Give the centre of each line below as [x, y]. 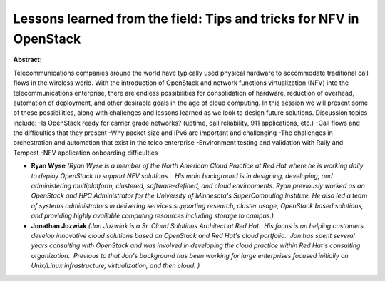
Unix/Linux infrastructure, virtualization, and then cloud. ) [115, 266]
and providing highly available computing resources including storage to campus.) [153, 216]
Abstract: [27, 60]
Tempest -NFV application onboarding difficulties [86, 153]
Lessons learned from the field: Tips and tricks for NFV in [186, 19]
